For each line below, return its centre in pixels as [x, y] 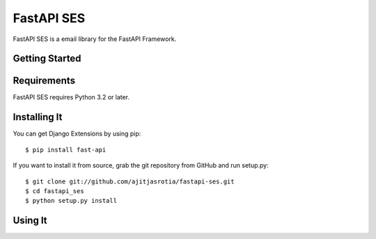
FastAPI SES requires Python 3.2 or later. [71, 97]
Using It [30, 221]
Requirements [44, 81]
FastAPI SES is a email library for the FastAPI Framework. [95, 39]
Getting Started [47, 59]
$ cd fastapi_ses [55, 191]
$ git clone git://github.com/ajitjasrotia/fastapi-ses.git [130, 181]
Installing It [38, 117]
